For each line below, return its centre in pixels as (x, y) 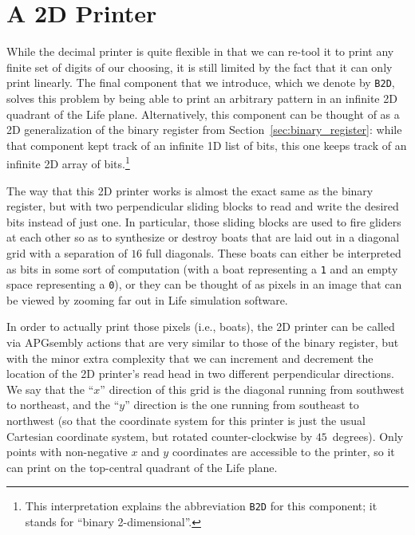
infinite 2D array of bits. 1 (68, 162)
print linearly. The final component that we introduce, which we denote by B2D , (201, 83)
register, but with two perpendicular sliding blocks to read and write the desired (203, 206)
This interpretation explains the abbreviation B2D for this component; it (201, 506)
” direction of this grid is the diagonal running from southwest (252, 389)
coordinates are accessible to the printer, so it (283, 452)
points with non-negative (67, 452)
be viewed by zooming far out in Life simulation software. (147, 299)
